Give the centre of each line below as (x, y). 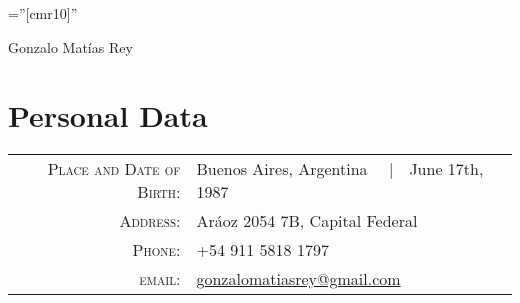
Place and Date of (114, 169)
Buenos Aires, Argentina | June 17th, (340, 169)
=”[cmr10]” (43, 13)
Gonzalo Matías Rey (70, 46)
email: (160, 279)
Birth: (159, 192)
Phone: (156, 250)
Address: (150, 221)
